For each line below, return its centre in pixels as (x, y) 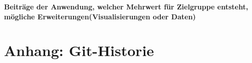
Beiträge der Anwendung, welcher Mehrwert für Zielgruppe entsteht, (126, 6)
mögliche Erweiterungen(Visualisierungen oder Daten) (100, 16)
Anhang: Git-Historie (79, 50)
